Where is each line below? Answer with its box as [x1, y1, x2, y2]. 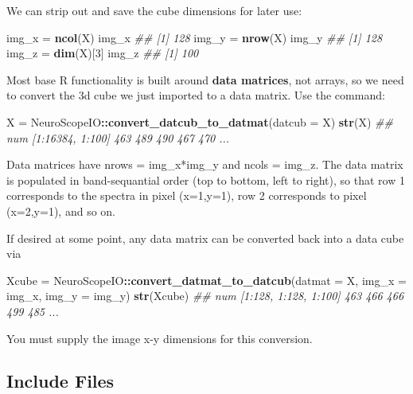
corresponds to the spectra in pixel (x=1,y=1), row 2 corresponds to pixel [6, 187, 367, 204]
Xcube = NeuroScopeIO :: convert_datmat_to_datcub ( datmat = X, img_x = [6, 271, 407, 288]
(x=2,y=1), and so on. [6, 202, 115, 219]
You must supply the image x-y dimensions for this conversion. [6, 330, 313, 346]
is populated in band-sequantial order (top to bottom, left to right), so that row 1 [6, 171, 405, 188]
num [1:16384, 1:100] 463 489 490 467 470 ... [6, 129, 230, 146]
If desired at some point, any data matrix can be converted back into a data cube [6, 229, 404, 246]
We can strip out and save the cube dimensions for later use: [6, 2, 302, 18]
